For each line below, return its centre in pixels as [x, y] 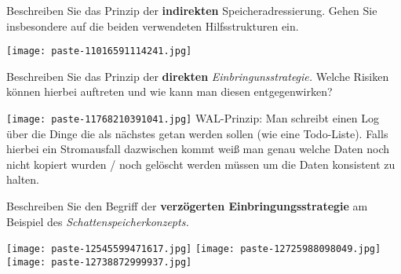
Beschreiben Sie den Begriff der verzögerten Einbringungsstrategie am [187, 206]
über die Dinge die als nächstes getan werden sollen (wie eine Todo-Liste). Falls [197, 133]
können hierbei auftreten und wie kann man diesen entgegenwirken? [170, 91]
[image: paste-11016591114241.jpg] [99, 51]
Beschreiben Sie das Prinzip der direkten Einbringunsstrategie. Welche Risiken [198, 76]
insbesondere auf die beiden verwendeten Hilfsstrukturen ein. [153, 26]
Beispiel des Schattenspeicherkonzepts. [98, 221]
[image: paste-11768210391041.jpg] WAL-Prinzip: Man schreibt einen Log [193, 118]
